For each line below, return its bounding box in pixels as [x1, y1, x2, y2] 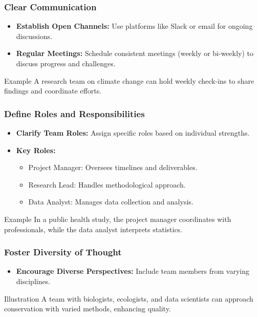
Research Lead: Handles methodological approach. [28, 179, 186, 190]
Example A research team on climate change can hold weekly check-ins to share [4, 75, 254, 86]
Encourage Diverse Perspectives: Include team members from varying [16, 266, 250, 276]
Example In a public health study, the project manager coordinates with [4, 213, 231, 224]
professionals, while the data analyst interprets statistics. [4, 223, 183, 234]
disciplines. [16, 275, 51, 286]
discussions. [16, 30, 53, 41]
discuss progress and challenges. [16, 58, 116, 68]
